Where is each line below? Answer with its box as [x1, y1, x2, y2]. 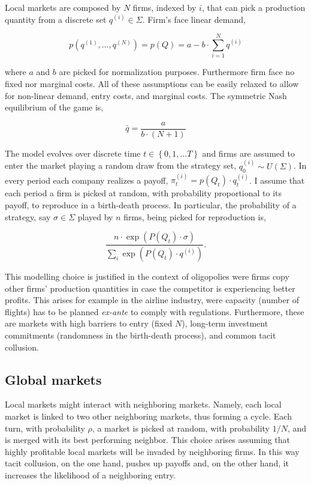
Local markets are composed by [5, 1, 121, 13]
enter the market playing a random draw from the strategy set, [5, 159, 237, 172]
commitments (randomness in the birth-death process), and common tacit [5, 329, 276, 342]
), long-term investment [182, 317, 268, 330]
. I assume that [249, 173, 305, 186]
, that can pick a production [201, 1, 306, 13]
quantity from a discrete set [5, 13, 107, 25]
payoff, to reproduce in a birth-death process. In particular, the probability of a [5, 198, 297, 211]
